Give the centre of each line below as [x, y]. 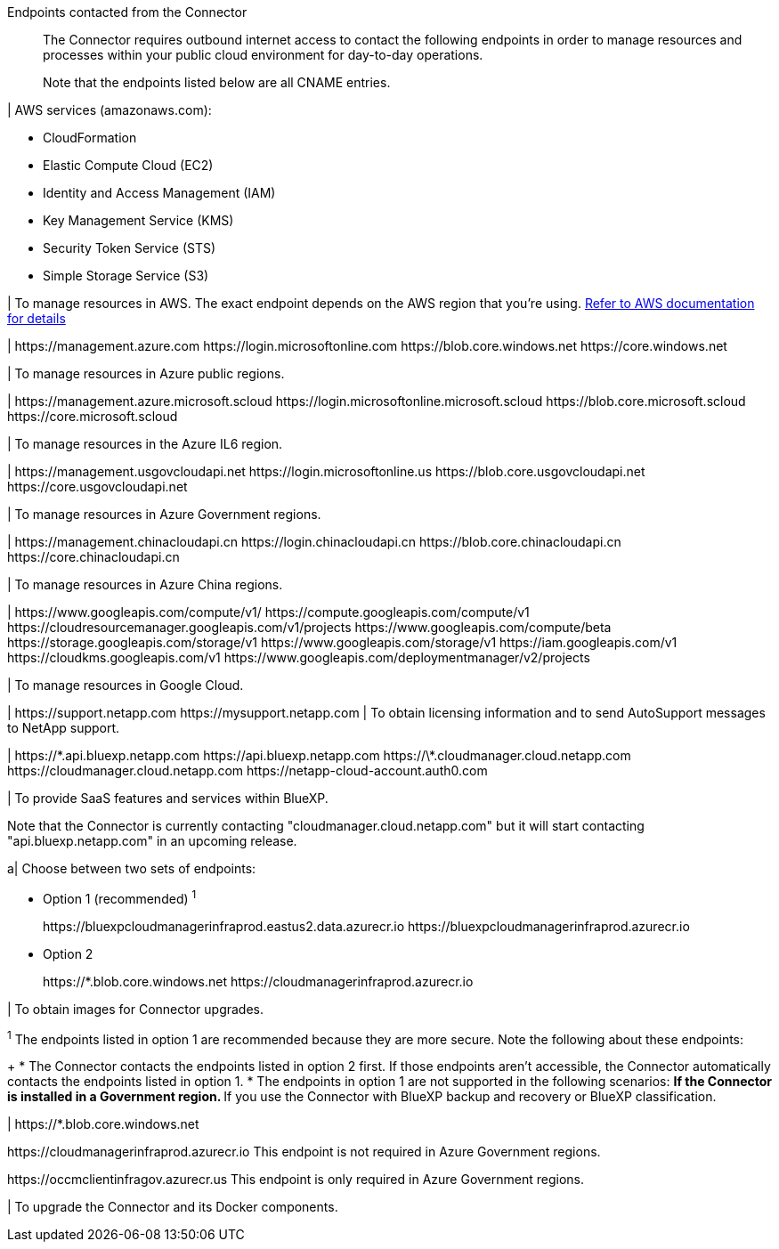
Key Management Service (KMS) [138, 220]
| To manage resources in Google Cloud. [126, 685]
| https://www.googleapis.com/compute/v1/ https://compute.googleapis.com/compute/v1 [268, 612]
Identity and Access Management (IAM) [159, 193]
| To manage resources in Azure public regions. [146, 373]
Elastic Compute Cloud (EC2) [128, 165]
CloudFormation [90, 138]
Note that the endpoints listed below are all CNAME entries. [217, 82]
